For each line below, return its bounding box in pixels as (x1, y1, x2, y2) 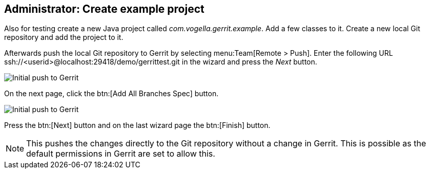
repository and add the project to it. (4, 33, 124, 42)
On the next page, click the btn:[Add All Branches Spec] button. (4, 89, 219, 98)
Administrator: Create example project (4, 3, 204, 15)
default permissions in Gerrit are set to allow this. (26, 148, 215, 159)
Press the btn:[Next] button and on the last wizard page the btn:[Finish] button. (4, 121, 271, 130)
